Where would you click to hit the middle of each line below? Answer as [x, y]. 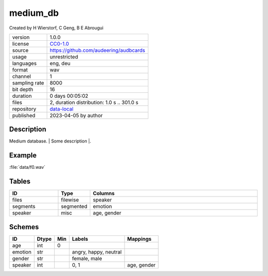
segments [24, 207]
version [21, 37]
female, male [87, 258]
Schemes [24, 227]
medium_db [34, 13]
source [20, 50]
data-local [62, 109]
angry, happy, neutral [97, 252]
